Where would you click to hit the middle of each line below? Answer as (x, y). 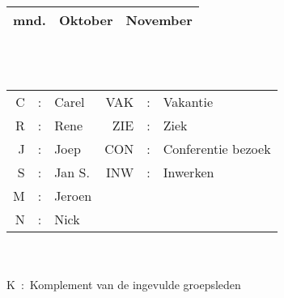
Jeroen (73, 196)
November (159, 20)
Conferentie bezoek (217, 149)
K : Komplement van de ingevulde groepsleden (124, 285)
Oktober (86, 20)
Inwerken (189, 172)
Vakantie (188, 102)
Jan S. (72, 172)
